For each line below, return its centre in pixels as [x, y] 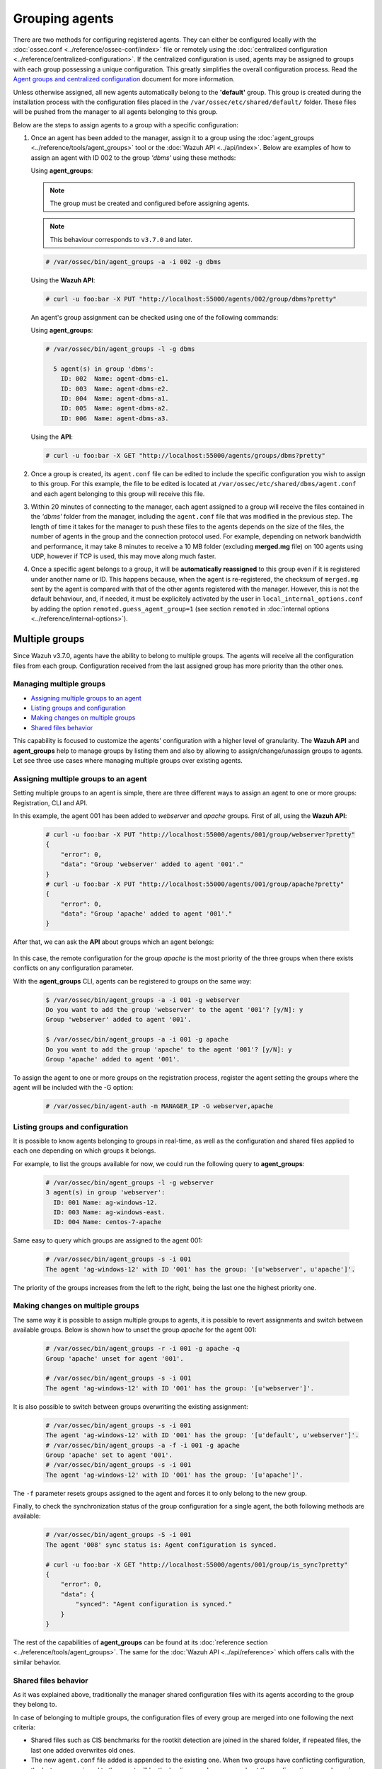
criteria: [24, 1727]
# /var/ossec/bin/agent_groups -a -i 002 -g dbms [133, 261]
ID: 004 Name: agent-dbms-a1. [115, 399]
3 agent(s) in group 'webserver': [105, 1193]
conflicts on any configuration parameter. [73, 968]
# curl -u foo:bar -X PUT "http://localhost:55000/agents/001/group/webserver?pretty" [201, 834]
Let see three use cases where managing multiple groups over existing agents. [128, 761]
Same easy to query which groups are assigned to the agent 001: [108, 1240]
